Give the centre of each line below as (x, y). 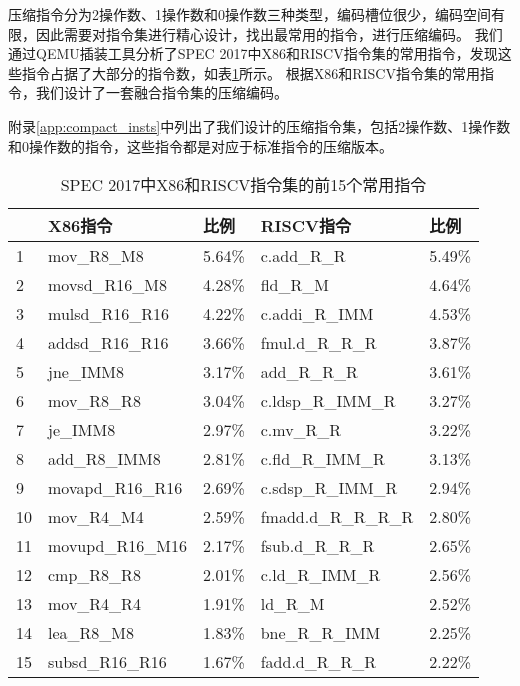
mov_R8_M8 (96, 256)
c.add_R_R (303, 256)
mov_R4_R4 (94, 604)
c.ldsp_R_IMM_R (328, 401)
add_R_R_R (309, 372)
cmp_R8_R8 (94, 575)
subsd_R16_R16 (107, 662)
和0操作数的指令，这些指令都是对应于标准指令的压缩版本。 (200, 145)
